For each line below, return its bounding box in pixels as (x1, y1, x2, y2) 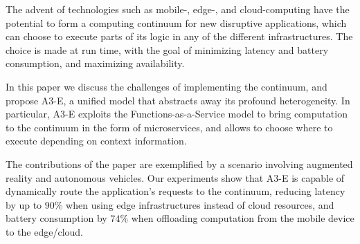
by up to (6, 197, 42, 212)
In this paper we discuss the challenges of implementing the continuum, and (6, 79, 327, 93)
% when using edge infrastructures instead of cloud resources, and (54, 197, 334, 212)
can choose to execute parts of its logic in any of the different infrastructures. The (6, 29, 353, 44)
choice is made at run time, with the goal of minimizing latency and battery (6, 42, 329, 57)
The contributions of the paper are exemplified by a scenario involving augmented (6, 156, 353, 171)
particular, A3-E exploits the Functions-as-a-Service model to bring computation (6, 106, 348, 121)
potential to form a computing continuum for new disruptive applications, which (6, 15, 347, 30)
